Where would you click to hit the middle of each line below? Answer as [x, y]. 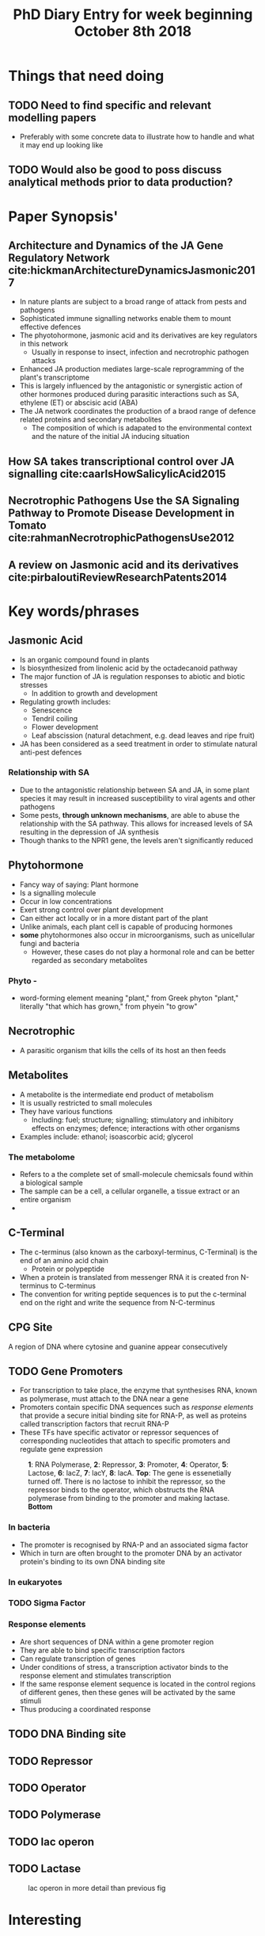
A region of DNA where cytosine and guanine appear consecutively [118, 1346]
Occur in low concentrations [66, 901]
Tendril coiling [55, 718]
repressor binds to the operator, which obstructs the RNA [121, 1490]
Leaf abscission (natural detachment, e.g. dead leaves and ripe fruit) [143, 735]
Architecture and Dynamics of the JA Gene [116, 245]
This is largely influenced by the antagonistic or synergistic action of [131, 386]
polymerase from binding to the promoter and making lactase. [129, 1499]
